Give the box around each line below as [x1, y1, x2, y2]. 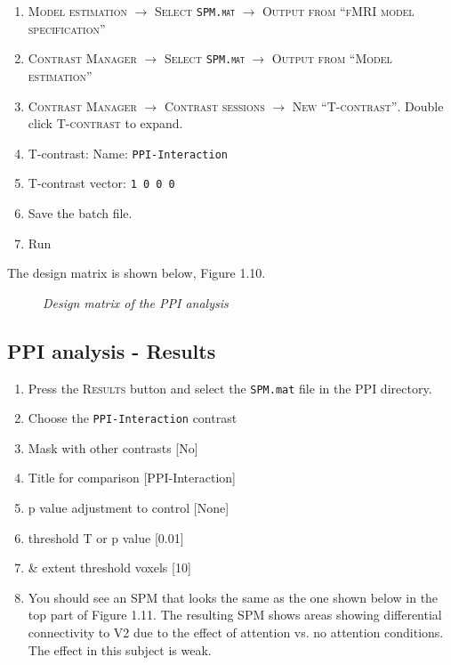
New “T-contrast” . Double [292, 96, 444, 115]
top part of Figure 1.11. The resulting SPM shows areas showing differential [28, 605, 442, 624]
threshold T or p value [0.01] [28, 528, 184, 547]
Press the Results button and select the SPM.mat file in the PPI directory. [28, 378, 432, 397]
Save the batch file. [28, 204, 133, 222]
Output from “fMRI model [262, 2, 415, 20]
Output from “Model [271, 49, 392, 68]
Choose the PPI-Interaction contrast [28, 409, 238, 427]
